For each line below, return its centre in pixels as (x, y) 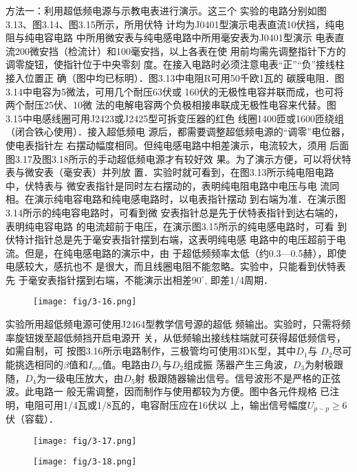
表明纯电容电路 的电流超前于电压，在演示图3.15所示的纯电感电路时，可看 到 (176, 226)
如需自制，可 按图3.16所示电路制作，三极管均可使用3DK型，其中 (151, 351)
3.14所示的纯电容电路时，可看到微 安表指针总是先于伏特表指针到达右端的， (175, 212)
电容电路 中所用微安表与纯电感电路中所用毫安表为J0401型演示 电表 (184, 37)
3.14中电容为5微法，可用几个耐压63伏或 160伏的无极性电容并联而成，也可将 (175, 91)
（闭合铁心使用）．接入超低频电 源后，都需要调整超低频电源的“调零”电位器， (178, 132)
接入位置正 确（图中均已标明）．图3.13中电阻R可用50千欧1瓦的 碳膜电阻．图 (175, 77)
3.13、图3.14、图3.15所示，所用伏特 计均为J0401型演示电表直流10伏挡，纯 (170, 24)
